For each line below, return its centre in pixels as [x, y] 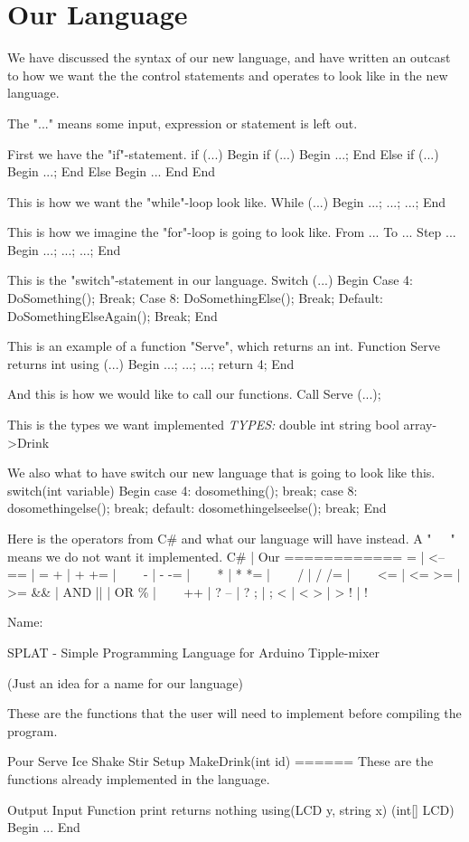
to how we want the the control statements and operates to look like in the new [228, 75]
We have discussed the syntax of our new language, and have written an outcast [229, 57]
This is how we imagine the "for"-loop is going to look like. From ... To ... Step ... [232, 232]
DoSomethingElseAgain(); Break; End [113, 315]
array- [420, 425]
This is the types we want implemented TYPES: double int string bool [203, 425]
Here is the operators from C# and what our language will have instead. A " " [231, 538]
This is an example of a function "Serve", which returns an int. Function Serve [224, 346]
